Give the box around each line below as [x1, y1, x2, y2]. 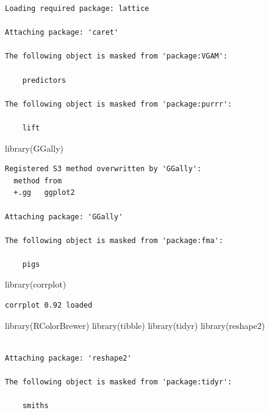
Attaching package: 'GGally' [5, 212, 123, 221]
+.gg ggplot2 [13, 188, 75, 197]
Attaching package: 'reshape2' [5, 353, 132, 362]
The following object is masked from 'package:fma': [5, 236, 223, 245]
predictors [22, 76, 66, 85]
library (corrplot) [5, 278, 66, 291]
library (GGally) [5, 141, 63, 154]
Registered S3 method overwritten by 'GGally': [5, 164, 202, 174]
